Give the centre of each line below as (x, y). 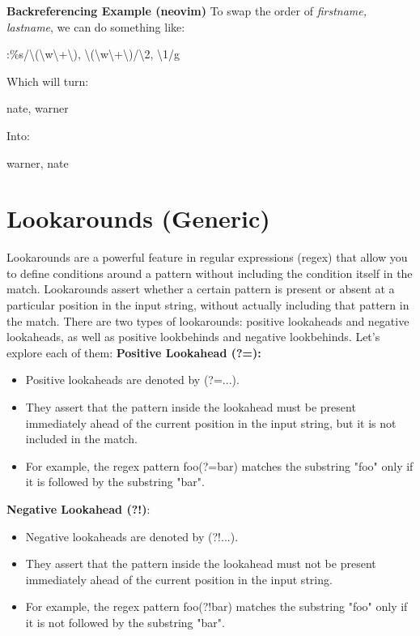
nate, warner (38, 108)
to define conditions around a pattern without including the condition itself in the (210, 273)
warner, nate (38, 162)
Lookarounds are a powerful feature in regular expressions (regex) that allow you (207, 257)
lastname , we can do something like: (96, 26)
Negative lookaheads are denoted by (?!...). (132, 536)
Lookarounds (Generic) (138, 218)
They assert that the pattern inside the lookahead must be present (191, 407)
